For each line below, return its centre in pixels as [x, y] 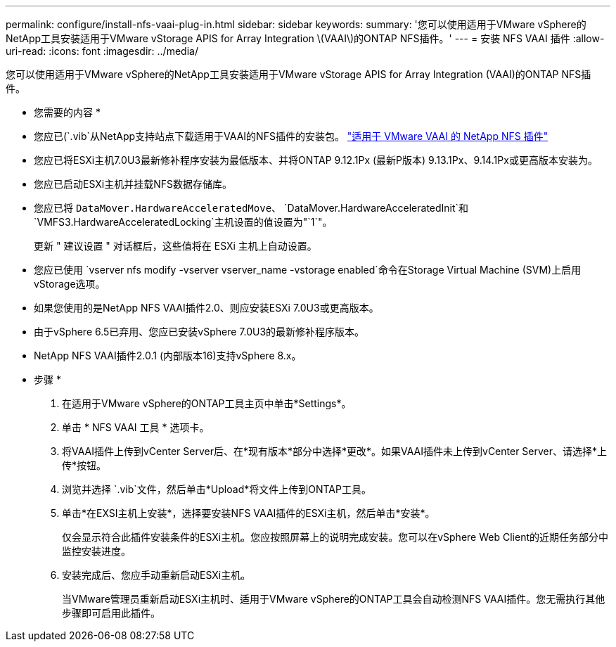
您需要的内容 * [67, 112]
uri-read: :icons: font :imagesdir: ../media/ [102, 51]
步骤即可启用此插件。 [111, 613]
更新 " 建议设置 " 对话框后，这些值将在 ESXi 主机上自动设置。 [175, 246]
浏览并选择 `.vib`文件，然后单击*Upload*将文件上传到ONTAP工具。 [217, 489]
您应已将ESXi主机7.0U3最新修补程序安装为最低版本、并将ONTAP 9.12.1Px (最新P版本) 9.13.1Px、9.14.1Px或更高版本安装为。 [316, 160]
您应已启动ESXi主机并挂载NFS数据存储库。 [133, 184]
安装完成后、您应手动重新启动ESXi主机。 [156, 575]
